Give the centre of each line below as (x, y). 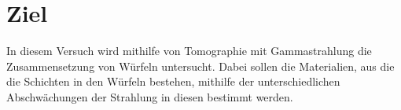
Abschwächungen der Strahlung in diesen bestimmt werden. (150, 96)
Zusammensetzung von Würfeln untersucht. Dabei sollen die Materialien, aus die (200, 66)
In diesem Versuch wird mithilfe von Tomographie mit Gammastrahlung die (189, 51)
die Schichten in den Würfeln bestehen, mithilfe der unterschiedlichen (173, 81)
